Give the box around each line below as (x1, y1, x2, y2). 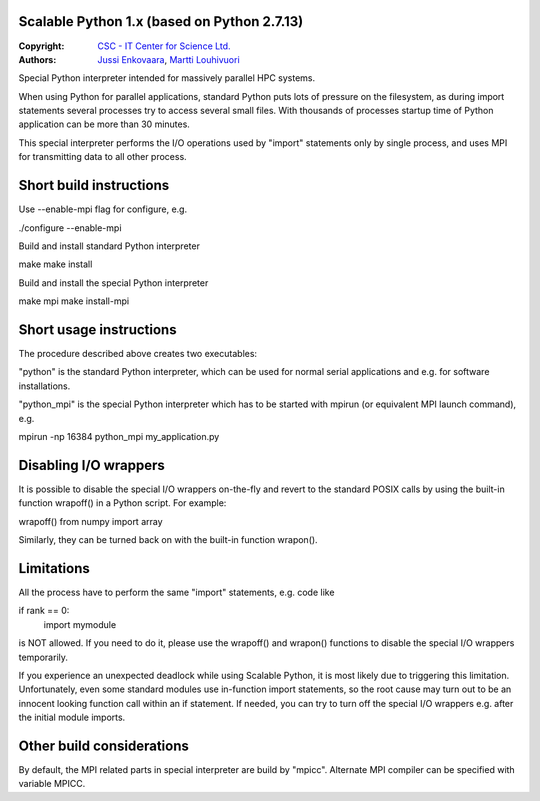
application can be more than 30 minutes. (18, 118, 190, 130)
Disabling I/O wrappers (18, 456, 165, 474)
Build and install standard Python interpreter (18, 240, 200, 252)
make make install (18, 258, 93, 270)
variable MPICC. (18, 778, 86, 790)
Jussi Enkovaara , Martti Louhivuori (97, 53, 240, 65)
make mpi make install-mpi (18, 295, 130, 307)
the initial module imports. (18, 711, 126, 724)
